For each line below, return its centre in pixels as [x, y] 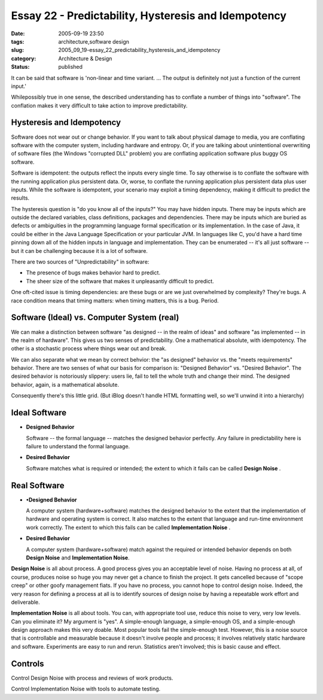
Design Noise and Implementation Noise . [78, 557]
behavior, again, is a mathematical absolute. [65, 384]
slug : [17, 50]
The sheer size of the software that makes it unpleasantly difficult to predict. [120, 281]
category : [24, 58]
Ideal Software [39, 413]
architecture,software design [94, 41]
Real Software [38, 485]
